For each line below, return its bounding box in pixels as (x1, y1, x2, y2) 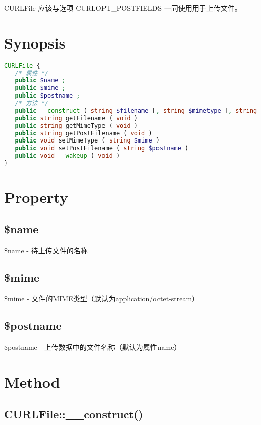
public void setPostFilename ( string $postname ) (15, 145, 189, 152)
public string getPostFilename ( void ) (15, 129, 152, 137)
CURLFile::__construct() (4, 406, 143, 421)
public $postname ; (15, 92, 80, 100)
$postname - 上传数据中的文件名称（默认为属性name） (4, 342, 181, 352)
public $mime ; (15, 84, 66, 92)
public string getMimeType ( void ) (15, 122, 138, 129)
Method (4, 371, 60, 392)
